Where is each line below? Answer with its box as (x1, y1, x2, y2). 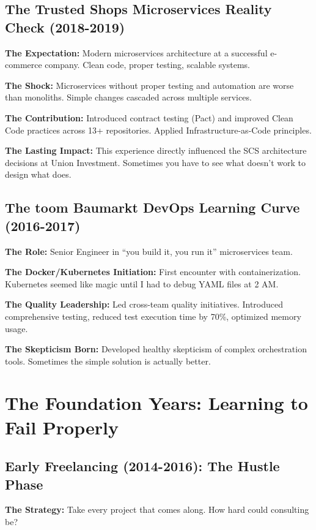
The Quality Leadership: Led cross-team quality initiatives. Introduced (5, 298, 284, 311)
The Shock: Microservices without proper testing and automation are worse (5, 78, 294, 91)
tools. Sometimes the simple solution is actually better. (5, 354, 211, 367)
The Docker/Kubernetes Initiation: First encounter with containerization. (5, 265, 301, 278)
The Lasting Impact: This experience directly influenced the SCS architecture (5, 144, 307, 157)
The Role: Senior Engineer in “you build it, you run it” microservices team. (5, 244, 293, 257)
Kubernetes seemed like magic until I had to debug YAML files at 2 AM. (5, 277, 279, 290)
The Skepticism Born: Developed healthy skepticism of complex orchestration (5, 343, 307, 355)
